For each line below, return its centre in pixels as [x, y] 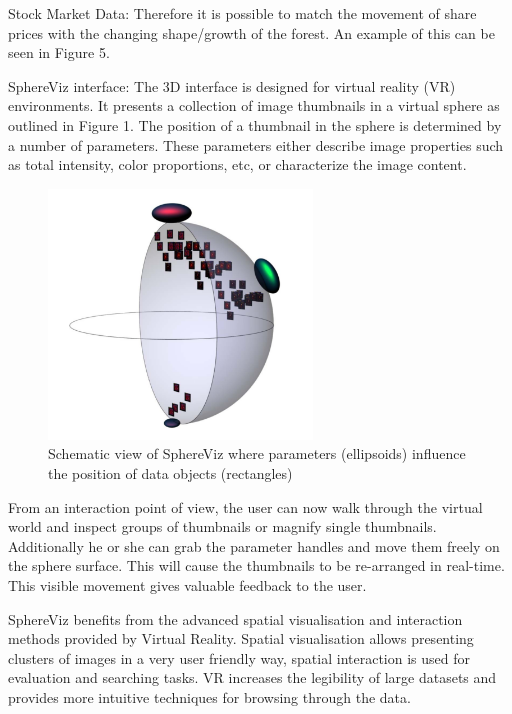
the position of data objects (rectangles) [170, 473]
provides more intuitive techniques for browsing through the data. [209, 696]
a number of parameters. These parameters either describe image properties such [256, 144]
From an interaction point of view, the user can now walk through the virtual [245, 506]
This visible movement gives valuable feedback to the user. [187, 585]
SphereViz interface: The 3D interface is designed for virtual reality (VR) [232, 85]
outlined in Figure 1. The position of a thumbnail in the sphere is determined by [255, 124]
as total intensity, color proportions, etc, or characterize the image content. [237, 164]
